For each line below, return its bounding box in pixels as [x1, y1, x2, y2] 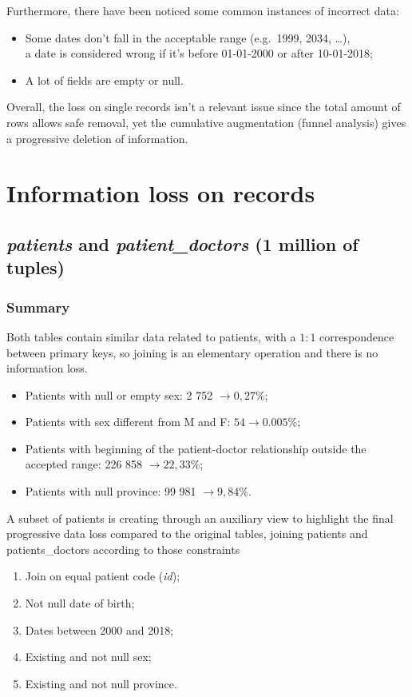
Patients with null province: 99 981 [25, 483, 196, 500]
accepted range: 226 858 [25, 456, 143, 472]
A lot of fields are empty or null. [25, 71, 184, 88]
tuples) [6, 255, 65, 280]
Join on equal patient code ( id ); [25, 568, 180, 584]
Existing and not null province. [25, 675, 177, 691]
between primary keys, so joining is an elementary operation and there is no [6, 344, 378, 360]
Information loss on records [6, 177, 315, 209]
